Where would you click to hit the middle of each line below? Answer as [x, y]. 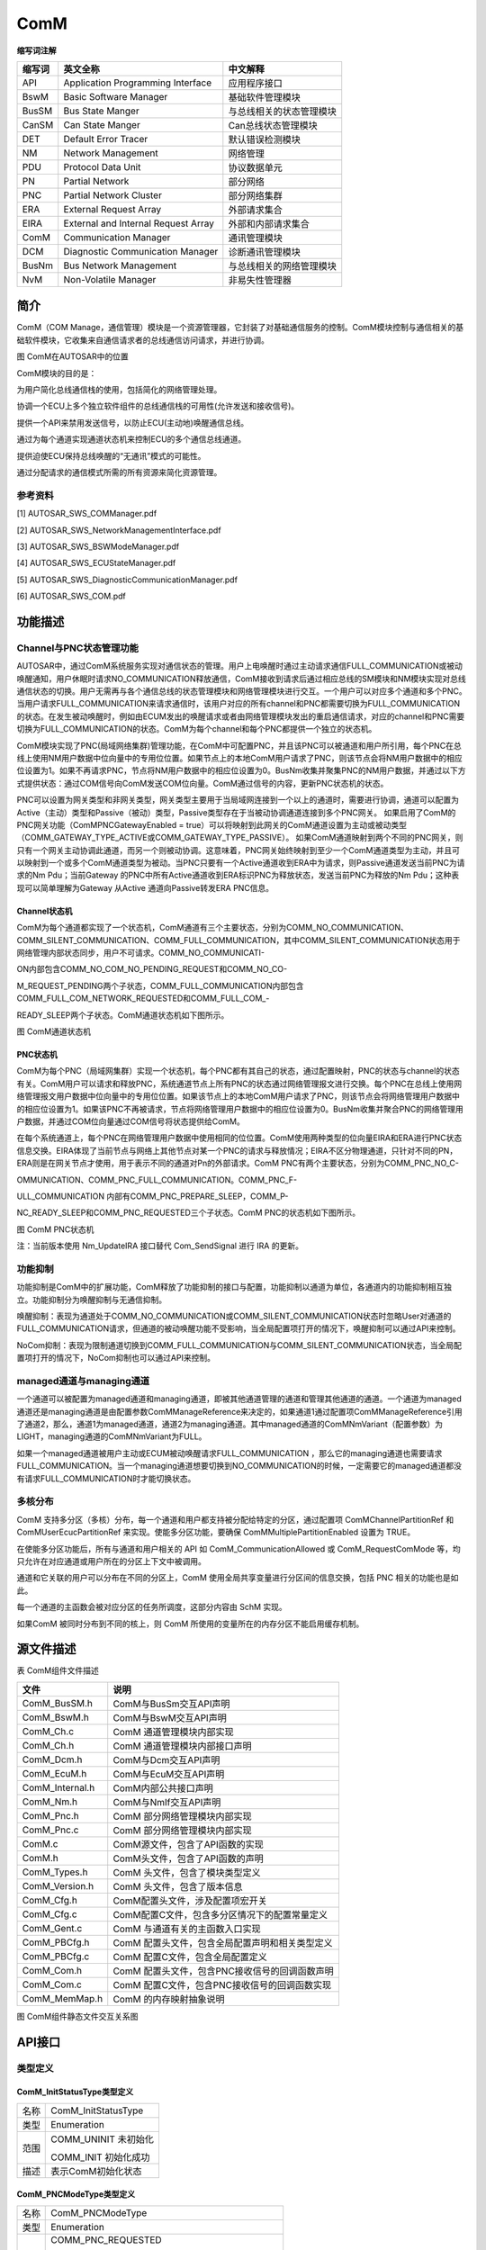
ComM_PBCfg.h [56, 1942]
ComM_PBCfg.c [56, 1956]
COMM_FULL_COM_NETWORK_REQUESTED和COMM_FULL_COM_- [143, 998]
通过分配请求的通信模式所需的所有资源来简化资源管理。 [119, 472]
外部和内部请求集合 [269, 223]
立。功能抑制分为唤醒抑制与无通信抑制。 [91, 1300]
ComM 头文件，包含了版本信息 [178, 1886]
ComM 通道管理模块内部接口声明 [182, 1746]
